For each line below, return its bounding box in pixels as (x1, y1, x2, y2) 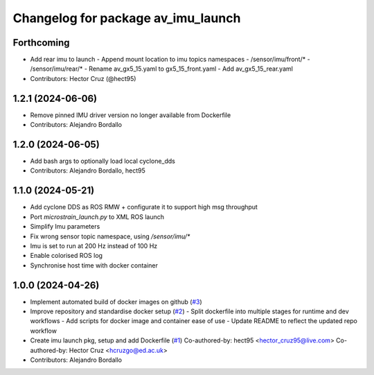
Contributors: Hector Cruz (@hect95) (30, 74, 136, 82)
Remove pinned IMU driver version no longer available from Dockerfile (30, 111, 231, 119)
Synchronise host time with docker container (30, 261, 159, 270)
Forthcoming (12, 37, 70, 49)
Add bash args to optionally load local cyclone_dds (30, 157, 176, 166)
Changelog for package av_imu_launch (12, 10, 241, 26)
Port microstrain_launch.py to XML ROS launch (30, 212, 165, 221)
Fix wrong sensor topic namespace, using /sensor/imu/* (30, 232, 190, 241)
